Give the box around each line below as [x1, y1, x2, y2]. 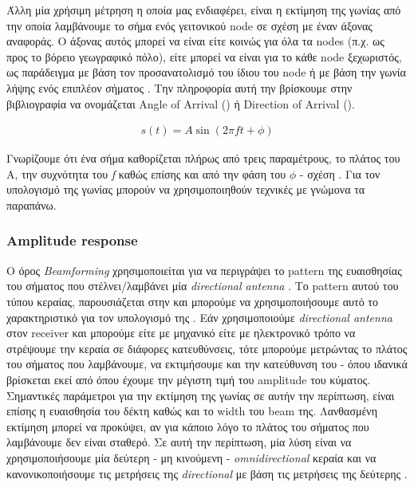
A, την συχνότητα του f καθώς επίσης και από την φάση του [6, 165, 286, 182]
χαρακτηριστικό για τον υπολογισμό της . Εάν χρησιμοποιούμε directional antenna [6, 308, 392, 325]
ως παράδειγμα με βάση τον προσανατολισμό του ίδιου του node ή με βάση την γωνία [6, 64, 406, 81]
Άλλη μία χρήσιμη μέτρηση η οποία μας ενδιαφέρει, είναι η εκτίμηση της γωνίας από [6, 2, 401, 18]
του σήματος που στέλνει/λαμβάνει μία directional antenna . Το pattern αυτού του [6, 277, 399, 294]
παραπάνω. [6, 196, 57, 213]
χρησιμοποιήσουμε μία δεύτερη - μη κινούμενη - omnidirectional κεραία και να [6, 449, 377, 465]
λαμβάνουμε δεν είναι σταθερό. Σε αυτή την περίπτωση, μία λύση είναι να [6, 434, 352, 450]
